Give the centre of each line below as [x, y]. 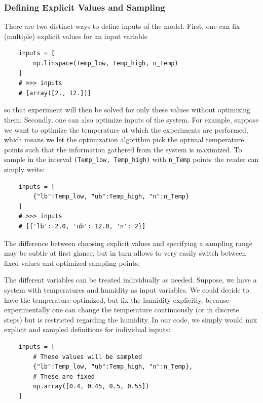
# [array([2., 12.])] [55, 93]
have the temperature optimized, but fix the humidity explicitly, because [117, 299]
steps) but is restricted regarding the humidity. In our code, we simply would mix [131, 319]
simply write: [24, 169]
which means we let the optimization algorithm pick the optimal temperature [124, 139]
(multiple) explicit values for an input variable [76, 36]
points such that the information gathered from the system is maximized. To [123, 149]
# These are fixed [64, 376]
